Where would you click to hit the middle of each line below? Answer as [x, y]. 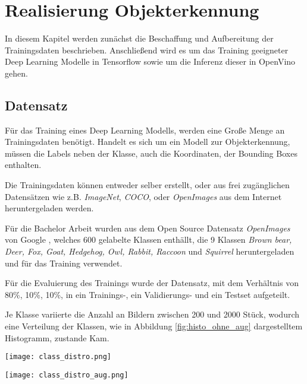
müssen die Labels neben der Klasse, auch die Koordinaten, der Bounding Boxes [151, 153]
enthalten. [23, 165]
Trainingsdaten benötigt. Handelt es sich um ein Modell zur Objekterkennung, [148, 142]
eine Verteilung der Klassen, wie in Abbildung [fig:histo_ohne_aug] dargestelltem [154, 326]
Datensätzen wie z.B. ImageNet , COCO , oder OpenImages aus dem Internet [143, 196]
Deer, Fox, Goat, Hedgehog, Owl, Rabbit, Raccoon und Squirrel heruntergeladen [150, 251]
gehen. [16, 73]
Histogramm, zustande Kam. [57, 337]
